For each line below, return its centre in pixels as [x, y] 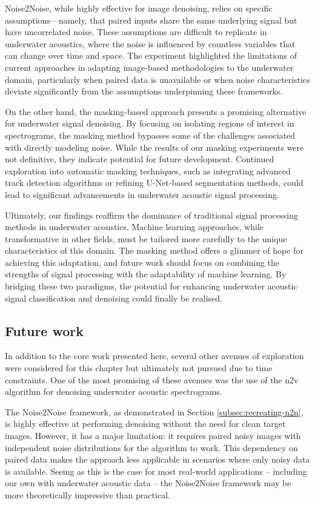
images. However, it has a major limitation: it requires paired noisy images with [153, 436]
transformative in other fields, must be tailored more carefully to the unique [146, 238]
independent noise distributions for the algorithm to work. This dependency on [151, 447]
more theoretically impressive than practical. [88, 494]
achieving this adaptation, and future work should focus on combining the [142, 262]
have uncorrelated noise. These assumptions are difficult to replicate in [136, 32]
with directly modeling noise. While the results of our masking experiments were [154, 147]
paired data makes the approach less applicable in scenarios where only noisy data [157, 459]
